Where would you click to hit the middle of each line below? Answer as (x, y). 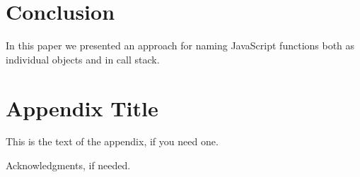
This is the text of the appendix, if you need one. (112, 141)
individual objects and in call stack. (83, 59)
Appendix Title (82, 108)
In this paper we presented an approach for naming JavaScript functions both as (180, 45)
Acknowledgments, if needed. (68, 165)
